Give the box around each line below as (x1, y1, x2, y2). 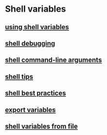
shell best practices (5, 89, 66, 97)
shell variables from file (5, 122, 78, 130)
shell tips (5, 72, 34, 81)
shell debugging (5, 39, 55, 47)
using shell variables (5, 23, 69, 31)
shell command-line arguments (5, 56, 102, 64)
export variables (5, 106, 56, 114)
